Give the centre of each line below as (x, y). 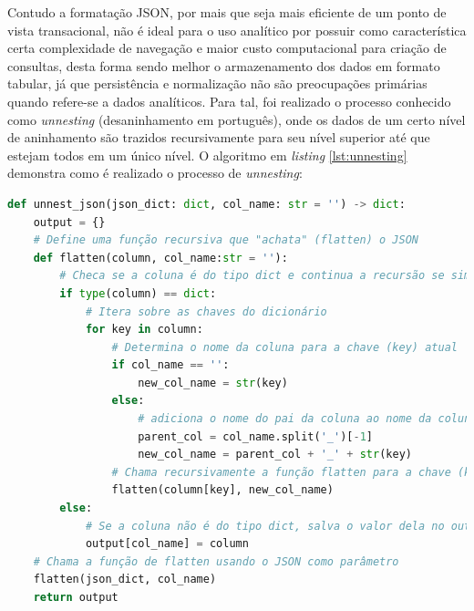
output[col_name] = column (167, 544)
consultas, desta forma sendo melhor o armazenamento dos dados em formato (224, 65)
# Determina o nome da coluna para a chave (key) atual (284, 347)
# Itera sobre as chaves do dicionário (206, 311)
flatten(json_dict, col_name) (125, 580)
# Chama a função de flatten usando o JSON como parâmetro (216, 561)
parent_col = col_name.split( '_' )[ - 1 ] (255, 436)
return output (76, 597)
